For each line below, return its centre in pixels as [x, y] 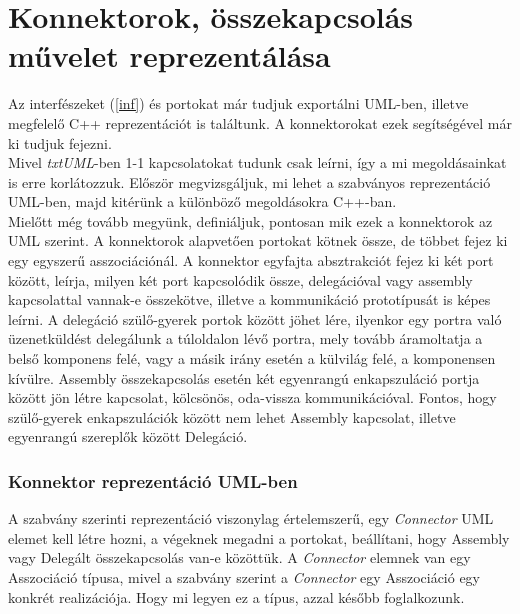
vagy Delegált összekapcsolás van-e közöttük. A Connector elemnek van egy [239, 557]
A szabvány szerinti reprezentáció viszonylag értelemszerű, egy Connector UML [251, 518]
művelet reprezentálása [169, 55]
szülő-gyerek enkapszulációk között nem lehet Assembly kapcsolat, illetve [232, 416]
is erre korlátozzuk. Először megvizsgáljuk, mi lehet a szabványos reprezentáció [249, 181]
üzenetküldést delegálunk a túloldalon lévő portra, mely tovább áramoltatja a [245, 338]
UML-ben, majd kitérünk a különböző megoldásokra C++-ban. [202, 201]
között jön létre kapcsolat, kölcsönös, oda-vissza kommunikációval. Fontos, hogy [252, 397]
